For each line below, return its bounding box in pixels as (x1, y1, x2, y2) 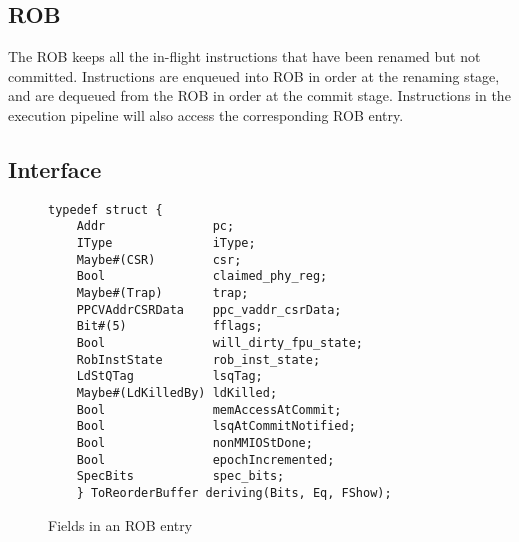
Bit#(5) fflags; (76, 319, 263, 334)
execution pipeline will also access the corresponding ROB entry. (8, 104, 404, 125)
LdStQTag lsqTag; (76, 369, 263, 384)
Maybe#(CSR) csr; (76, 252, 242, 267)
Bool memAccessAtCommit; (76, 402, 342, 417)
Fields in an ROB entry (48, 514, 193, 535)
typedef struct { (48, 202, 163, 217)
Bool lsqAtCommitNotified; (76, 419, 356, 434)
